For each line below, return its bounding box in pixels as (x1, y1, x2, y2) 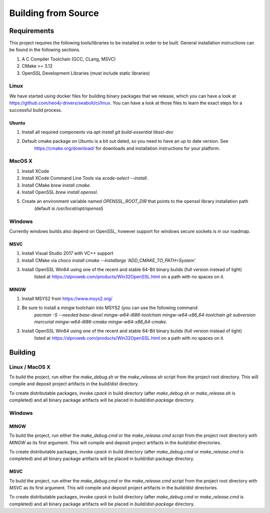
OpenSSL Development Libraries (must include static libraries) (21, 70, 150, 76)
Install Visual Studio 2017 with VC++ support (21, 250, 113, 256)
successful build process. (9, 107, 62, 113)
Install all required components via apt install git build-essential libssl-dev (21, 129, 173, 135)
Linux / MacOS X (9, 363, 51, 370)
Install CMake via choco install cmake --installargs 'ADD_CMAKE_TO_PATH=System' (21, 257, 196, 263)
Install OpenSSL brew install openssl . (21, 189, 98, 195)
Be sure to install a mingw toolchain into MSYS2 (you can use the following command (21, 305, 197, 311)
